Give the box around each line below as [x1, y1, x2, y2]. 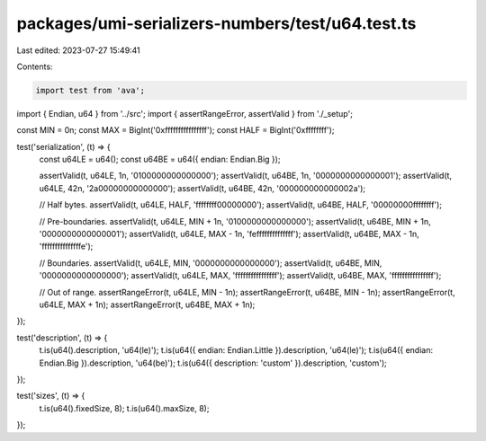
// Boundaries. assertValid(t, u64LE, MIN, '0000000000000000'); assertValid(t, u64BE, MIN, [39, 257, 382, 269]
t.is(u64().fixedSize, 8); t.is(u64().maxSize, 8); [39, 402, 210, 413]
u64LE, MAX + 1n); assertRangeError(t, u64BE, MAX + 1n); [39, 299, 256, 310]
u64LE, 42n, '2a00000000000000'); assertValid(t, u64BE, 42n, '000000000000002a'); [39, 182, 366, 193]
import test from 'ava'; [35, 85, 146, 95]
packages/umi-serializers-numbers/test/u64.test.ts [16, 13, 417, 33]
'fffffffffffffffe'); [39, 241, 94, 251]
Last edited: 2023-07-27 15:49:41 [16, 45, 141, 56]
